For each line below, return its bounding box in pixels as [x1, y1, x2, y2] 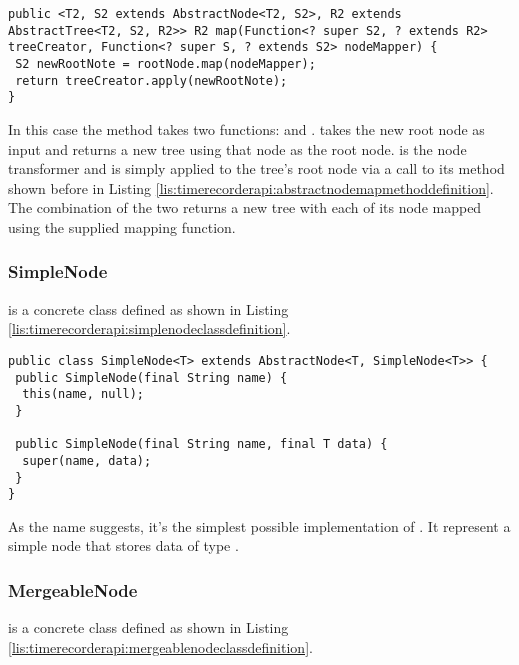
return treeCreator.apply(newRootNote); [15, 73, 288, 88]
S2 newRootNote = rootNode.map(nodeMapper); [15, 56, 316, 71]
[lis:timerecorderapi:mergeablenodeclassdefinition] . [8, 636, 313, 657]
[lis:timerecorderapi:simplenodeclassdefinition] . [8, 318, 291, 339]
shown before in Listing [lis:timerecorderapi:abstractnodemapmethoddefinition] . [8, 177, 494, 198]
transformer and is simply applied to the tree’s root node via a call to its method [8, 158, 505, 179]
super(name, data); [22, 453, 152, 468]
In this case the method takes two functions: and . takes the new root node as [8, 118, 485, 139]
